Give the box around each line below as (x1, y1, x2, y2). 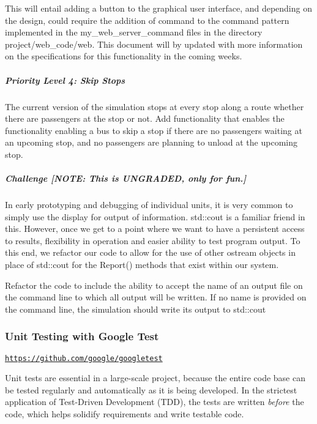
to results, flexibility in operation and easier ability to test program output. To (5, 234, 300, 247)
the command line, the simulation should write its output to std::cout (5, 302, 266, 315)
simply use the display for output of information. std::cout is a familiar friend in (5, 210, 305, 223)
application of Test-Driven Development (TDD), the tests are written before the (5, 395, 304, 408)
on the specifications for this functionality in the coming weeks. (5, 50, 242, 62)
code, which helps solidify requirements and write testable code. (5, 407, 244, 420)
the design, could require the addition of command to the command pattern (5, 13, 289, 26)
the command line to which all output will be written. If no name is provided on (5, 291, 307, 303)
